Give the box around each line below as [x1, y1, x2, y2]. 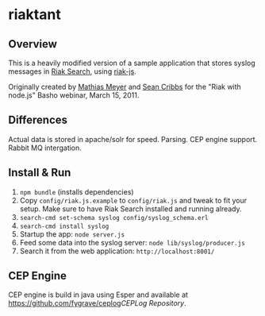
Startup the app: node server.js [19, 229, 125, 239]
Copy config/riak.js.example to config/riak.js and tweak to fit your [19, 195, 248, 205]
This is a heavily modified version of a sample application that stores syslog [8, 58, 255, 67]
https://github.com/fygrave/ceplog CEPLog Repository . [8, 299, 186, 308]
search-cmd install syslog [19, 222, 109, 230]
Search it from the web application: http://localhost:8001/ [19, 246, 215, 256]
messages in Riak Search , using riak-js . [8, 67, 136, 76]
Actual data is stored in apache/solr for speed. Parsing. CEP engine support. [8, 134, 258, 144]
